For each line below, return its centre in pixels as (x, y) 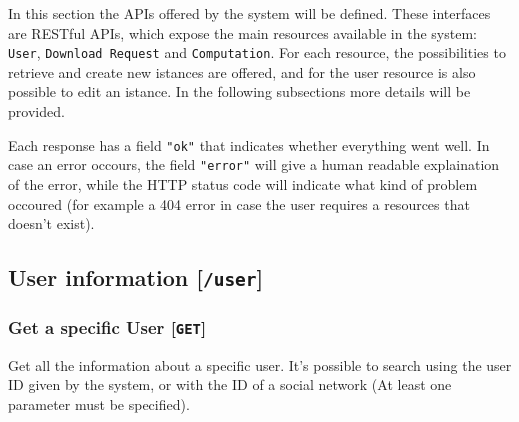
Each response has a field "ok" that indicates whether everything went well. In (249, 144)
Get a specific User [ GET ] (107, 327)
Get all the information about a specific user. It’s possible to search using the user (260, 364)
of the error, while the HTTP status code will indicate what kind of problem (243, 183)
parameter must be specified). (99, 404)
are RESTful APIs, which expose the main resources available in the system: (242, 32)
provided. (36, 111)
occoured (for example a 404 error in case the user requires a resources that (239, 203)
